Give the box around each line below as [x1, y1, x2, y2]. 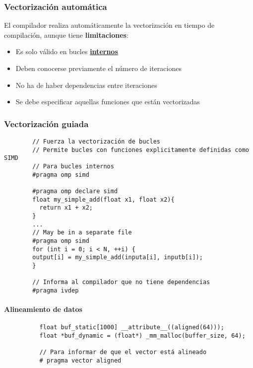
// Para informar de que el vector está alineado [39, 349, 207, 356]
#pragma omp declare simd [32, 187, 118, 195]
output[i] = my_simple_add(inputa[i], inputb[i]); [32, 254, 203, 261]
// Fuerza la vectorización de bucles [32, 138, 160, 145]
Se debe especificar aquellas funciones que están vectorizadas [15, 96, 200, 107]
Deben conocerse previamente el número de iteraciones [15, 63, 182, 73]
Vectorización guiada [4, 117, 89, 130]
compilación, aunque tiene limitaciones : [4, 29, 128, 40]
